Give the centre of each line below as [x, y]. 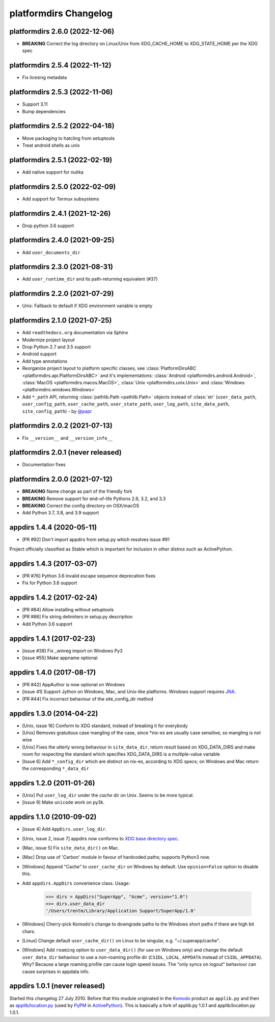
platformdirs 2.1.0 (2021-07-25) [61, 321]
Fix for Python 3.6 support [50, 583]
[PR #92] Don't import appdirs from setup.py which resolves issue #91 [96, 540]
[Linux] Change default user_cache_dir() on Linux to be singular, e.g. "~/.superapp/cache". [121, 941]
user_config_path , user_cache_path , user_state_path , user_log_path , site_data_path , [126, 404]
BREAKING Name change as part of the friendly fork [77, 491]
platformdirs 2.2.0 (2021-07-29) [62, 294]
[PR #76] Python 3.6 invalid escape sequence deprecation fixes [89, 576]
